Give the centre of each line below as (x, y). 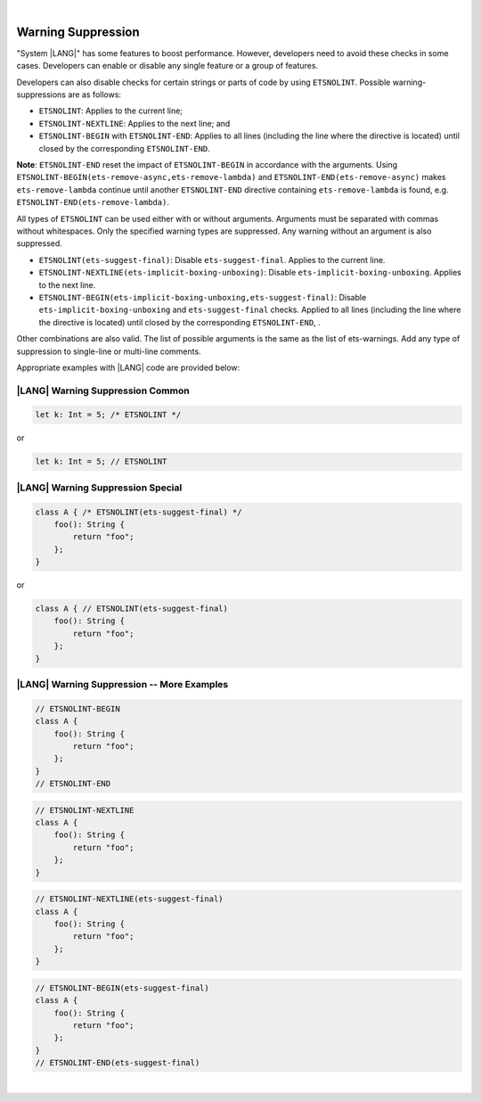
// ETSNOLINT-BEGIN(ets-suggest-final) (122, 988)
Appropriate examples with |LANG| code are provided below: (128, 367)
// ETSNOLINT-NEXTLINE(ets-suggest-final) (129, 899)
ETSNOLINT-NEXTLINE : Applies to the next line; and (135, 123)
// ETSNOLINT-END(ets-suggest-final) (118, 1063)
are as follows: (95, 95)
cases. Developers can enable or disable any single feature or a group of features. (167, 66)
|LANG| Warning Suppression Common (103, 391)
